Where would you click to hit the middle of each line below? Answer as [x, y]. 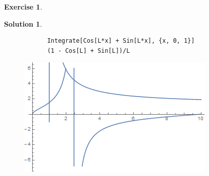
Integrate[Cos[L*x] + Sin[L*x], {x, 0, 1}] [121, 41]
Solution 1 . [23, 23]
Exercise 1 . [23, 7]
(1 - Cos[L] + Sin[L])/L [88, 51]
